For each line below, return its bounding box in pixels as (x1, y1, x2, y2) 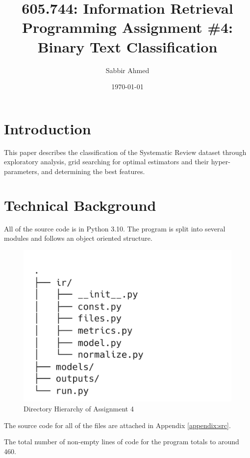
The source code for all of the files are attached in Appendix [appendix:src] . (4, 420, 231, 430)
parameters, (4, 166, 39, 176)
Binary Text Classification (37, 36, 218, 56)
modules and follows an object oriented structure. (4, 233, 152, 243)
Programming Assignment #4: (22, 17, 233, 37)
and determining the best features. (41, 166, 145, 176)
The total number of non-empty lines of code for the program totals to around (4, 436, 239, 447)
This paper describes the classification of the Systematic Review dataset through (4, 147, 247, 157)
